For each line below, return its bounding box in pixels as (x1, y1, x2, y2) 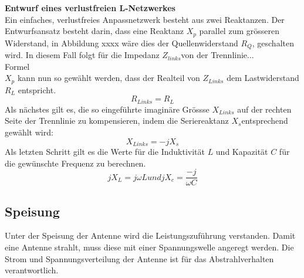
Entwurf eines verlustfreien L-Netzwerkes (5, 2, 175, 13)
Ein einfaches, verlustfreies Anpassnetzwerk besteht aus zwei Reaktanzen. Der (5, 13, 285, 25)
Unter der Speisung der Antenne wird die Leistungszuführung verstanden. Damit (5, 229, 296, 242)
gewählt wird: (5, 126, 53, 138)
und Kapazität (215, 145, 268, 158)
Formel (5, 60, 30, 72)
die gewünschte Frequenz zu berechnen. (5, 157, 146, 169)
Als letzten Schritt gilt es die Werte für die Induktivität (5, 145, 205, 158)
